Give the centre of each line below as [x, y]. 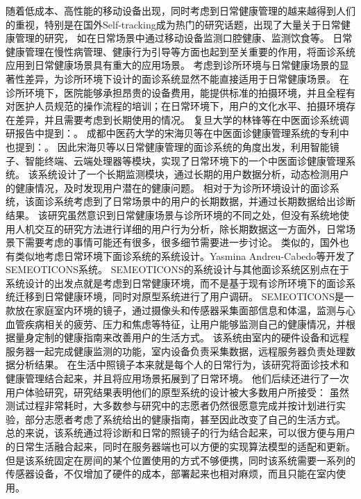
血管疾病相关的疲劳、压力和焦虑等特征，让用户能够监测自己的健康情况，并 [176, 324]
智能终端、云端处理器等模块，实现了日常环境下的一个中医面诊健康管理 [185, 160]
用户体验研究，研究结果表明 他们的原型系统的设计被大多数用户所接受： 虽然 [177, 392]
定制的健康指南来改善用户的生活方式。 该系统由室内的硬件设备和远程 [192, 337]
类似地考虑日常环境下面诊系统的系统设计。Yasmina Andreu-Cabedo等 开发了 [185, 255]
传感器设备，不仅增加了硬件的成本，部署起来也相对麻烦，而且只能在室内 [171, 474]
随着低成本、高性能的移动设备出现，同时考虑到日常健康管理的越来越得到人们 [180, 10]
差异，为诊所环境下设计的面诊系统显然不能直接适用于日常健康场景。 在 [187, 78]
